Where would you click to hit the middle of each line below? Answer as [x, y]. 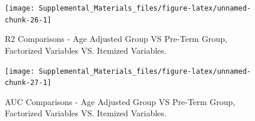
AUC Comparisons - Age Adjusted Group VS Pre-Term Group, [120, 101]
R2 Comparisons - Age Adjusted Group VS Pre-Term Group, [116, 39]
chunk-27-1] [28, 83]
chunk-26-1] [28, 20]
